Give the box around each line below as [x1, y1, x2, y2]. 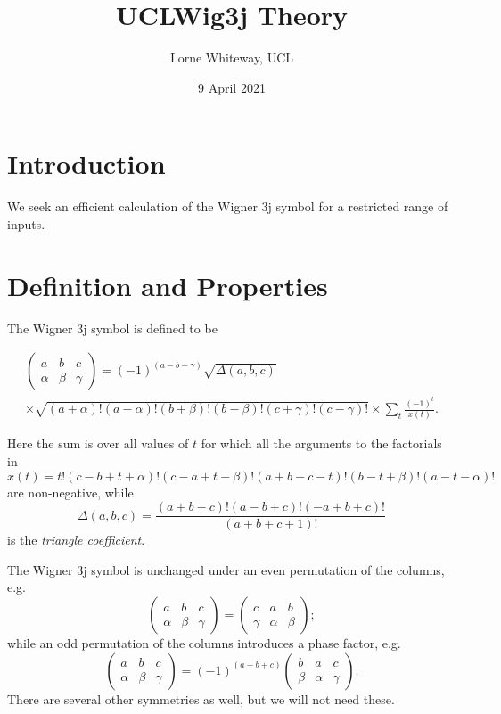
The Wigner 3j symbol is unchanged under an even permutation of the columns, [7, 560, 445, 579]
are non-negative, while [7, 482, 134, 501]
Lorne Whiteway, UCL [169, 48, 294, 67]
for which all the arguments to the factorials [201, 434, 442, 453]
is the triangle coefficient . [7, 530, 145, 549]
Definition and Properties [7, 267, 328, 303]
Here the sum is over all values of [7, 434, 189, 453]
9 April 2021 [198, 78, 266, 96]
